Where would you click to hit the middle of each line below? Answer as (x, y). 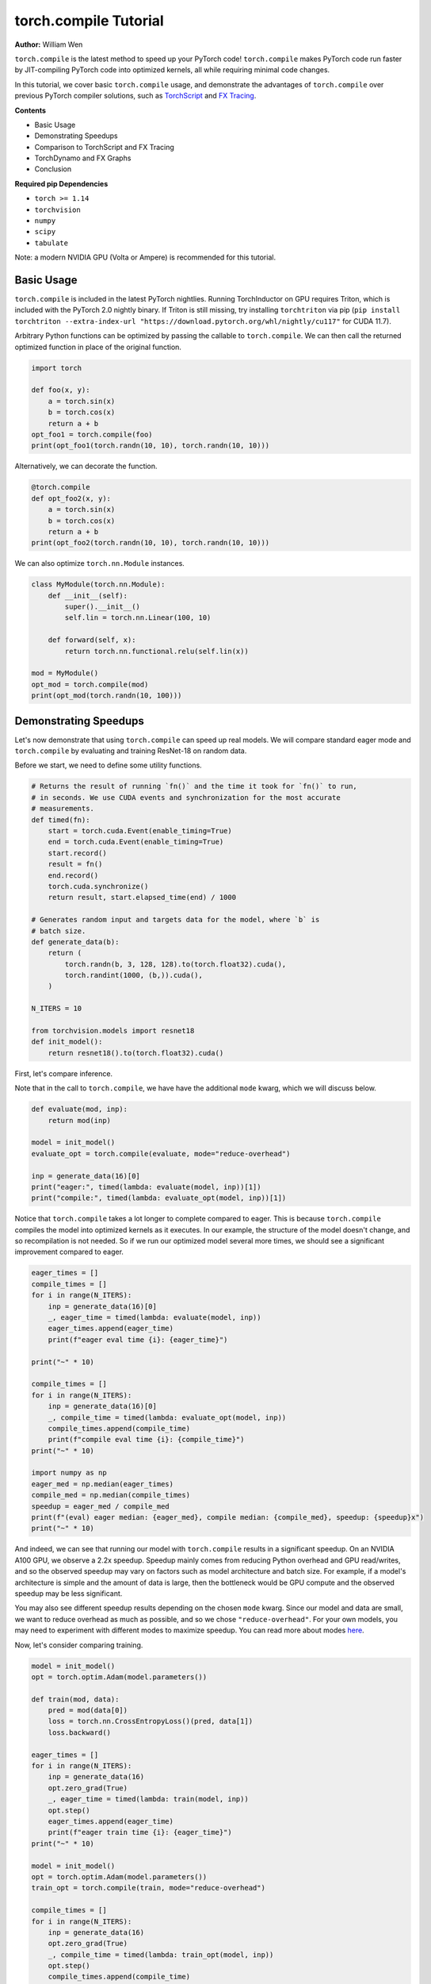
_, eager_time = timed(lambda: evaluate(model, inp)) (154, 1317)
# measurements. (63, 809)
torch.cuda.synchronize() (98, 886)
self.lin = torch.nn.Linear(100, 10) (138, 618)
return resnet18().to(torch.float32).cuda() (136, 1053)
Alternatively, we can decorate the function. (86, 466)
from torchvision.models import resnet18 (113, 1031)
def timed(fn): (61, 820)
